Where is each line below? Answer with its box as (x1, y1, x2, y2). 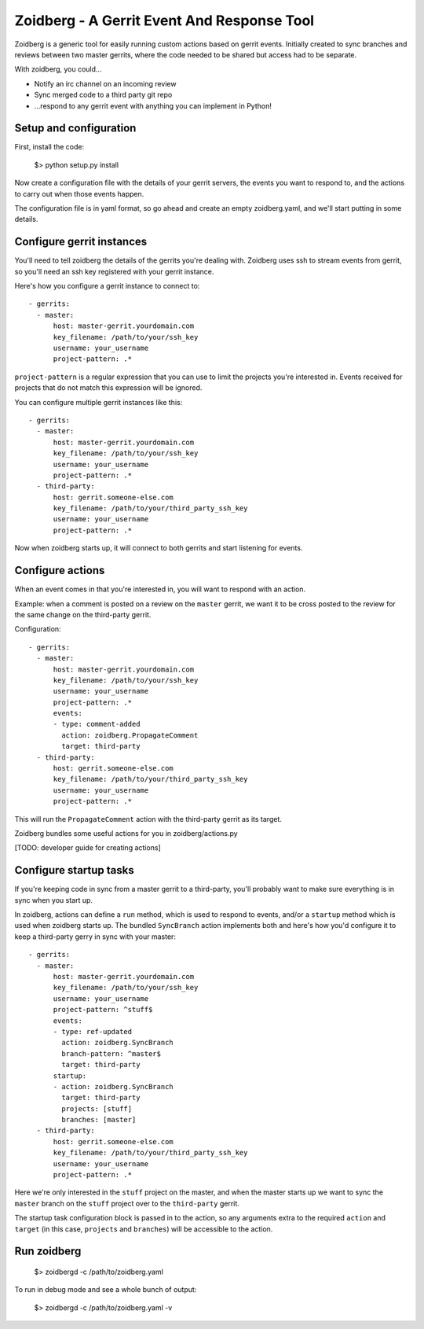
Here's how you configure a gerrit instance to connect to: (14, 282, 200, 291)
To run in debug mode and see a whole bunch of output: (14, 1285, 197, 1294)
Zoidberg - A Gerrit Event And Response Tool (14, 12, 314, 29)
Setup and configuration (14, 122, 137, 135)
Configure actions (14, 564, 105, 577)
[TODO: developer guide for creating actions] (14, 843, 161, 852)
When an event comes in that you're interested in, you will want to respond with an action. (14, 584, 306, 594)
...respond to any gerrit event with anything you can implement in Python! (34, 101, 272, 110)
